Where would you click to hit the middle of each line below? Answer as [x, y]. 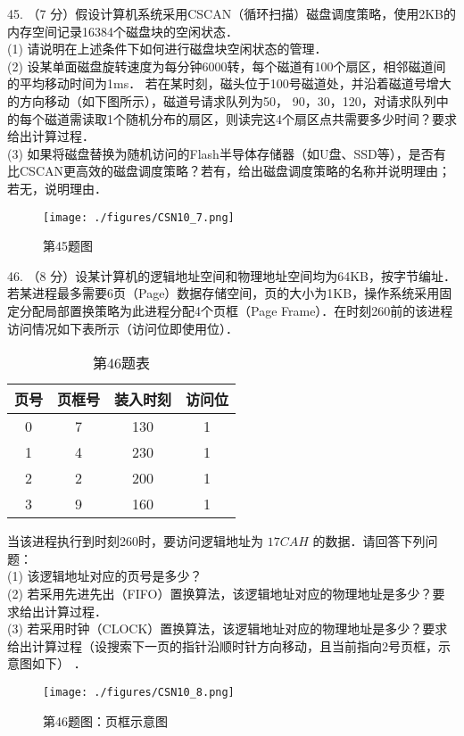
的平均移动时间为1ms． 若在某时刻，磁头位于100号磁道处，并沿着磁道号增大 [229, 83]
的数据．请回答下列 [369, 541]
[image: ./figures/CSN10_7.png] [139, 217]
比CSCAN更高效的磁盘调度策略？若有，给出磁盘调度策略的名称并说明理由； [229, 171]
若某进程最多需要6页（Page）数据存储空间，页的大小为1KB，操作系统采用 [224, 293]
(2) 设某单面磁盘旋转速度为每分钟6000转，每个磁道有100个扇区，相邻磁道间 [227, 66]
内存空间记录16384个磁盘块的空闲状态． [123, 31]
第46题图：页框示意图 [105, 720]
